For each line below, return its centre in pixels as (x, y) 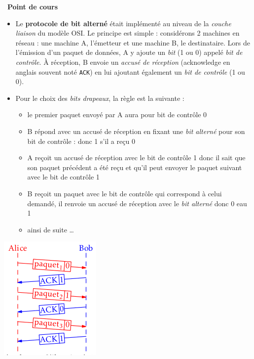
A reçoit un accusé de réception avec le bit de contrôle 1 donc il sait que (136, 157)
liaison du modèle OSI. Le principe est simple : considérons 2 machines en (127, 33)
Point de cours (33, 6)
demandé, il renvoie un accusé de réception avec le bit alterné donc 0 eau (137, 203)
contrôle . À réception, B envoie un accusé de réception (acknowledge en (123, 62)
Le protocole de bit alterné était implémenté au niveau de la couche (123, 23)
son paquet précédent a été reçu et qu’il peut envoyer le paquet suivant (135, 167)
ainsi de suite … (51, 229)
